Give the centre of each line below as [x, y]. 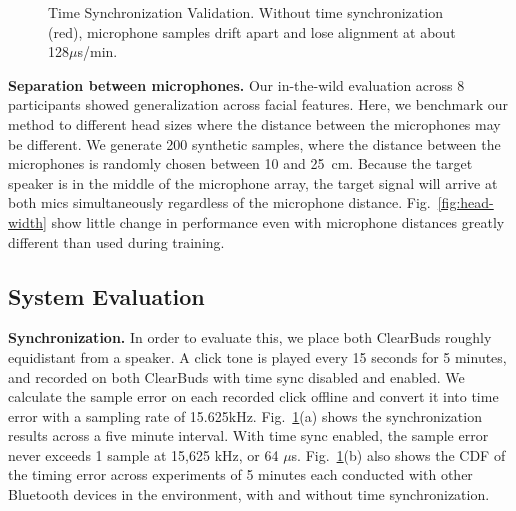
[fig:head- [465, 202]
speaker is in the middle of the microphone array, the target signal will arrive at [253, 182]
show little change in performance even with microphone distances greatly [278, 221]
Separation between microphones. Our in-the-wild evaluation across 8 [236, 84]
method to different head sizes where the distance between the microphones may [254, 123]
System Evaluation [106, 295]
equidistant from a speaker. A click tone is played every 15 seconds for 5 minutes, [257, 356]
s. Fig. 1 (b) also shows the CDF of [398, 454]
